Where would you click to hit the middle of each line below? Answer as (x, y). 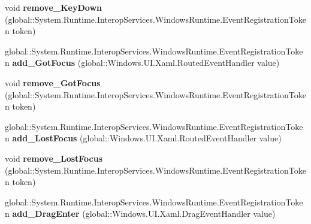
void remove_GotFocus (53, 82)
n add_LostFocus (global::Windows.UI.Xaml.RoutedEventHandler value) (143, 138)
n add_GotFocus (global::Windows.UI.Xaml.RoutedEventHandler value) (142, 63)
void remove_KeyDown (53, 7)
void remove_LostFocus (54, 158)
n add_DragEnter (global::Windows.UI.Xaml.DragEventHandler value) (140, 214)
